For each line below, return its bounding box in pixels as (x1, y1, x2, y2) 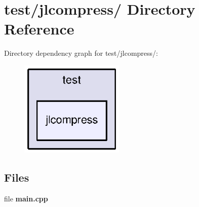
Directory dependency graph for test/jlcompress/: (4, 48, 158, 58)
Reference (4, 18, 74, 39)
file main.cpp (4, 193, 48, 203)
